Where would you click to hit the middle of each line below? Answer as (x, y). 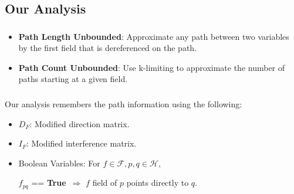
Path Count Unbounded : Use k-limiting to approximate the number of (152, 67)
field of (105, 183)
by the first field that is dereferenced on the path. (108, 48)
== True (49, 183)
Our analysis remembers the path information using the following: (124, 104)
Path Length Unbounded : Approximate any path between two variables (154, 36)
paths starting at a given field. (73, 79)
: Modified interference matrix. (82, 143)
